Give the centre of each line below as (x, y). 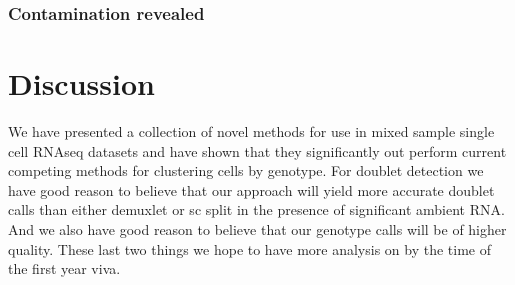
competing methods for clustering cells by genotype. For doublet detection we (246, 170)
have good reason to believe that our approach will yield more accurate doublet (251, 189)
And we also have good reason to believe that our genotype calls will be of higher (257, 228)
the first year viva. (64, 268)
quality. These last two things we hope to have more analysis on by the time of (249, 248)
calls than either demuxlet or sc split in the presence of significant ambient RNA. (256, 209)
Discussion (81, 83)
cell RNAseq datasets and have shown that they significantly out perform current (257, 150)
